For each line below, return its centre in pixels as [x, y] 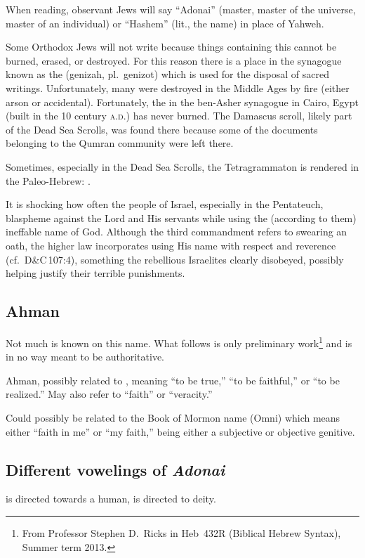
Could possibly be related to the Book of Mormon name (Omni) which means [173, 417]
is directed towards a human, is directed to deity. [111, 499]
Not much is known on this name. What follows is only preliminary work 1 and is [179, 342]
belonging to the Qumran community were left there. [120, 143]
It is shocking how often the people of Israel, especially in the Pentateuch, [165, 204]
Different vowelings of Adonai [115, 469]
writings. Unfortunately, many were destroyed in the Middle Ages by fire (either [178, 87]
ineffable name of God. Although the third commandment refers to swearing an [177, 232]
